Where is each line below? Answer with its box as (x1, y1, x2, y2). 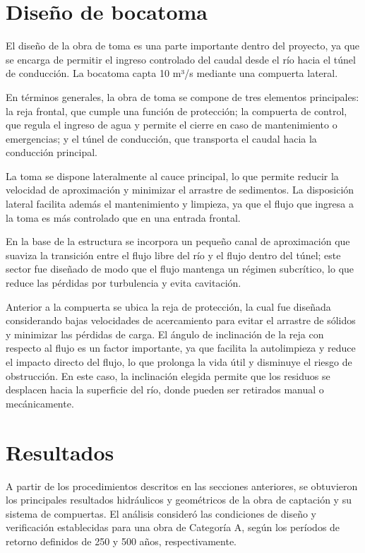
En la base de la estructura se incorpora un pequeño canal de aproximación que (6, 234, 350, 249)
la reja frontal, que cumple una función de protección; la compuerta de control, (6, 103, 347, 118)
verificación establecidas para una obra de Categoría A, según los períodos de (6, 520, 340, 535)
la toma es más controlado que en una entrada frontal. (6, 210, 241, 225)
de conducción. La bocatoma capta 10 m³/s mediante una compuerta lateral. (6, 66, 338, 81)
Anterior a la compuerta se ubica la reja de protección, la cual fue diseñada (6, 299, 331, 314)
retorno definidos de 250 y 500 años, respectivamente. (6, 533, 237, 548)
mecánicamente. (6, 396, 74, 410)
